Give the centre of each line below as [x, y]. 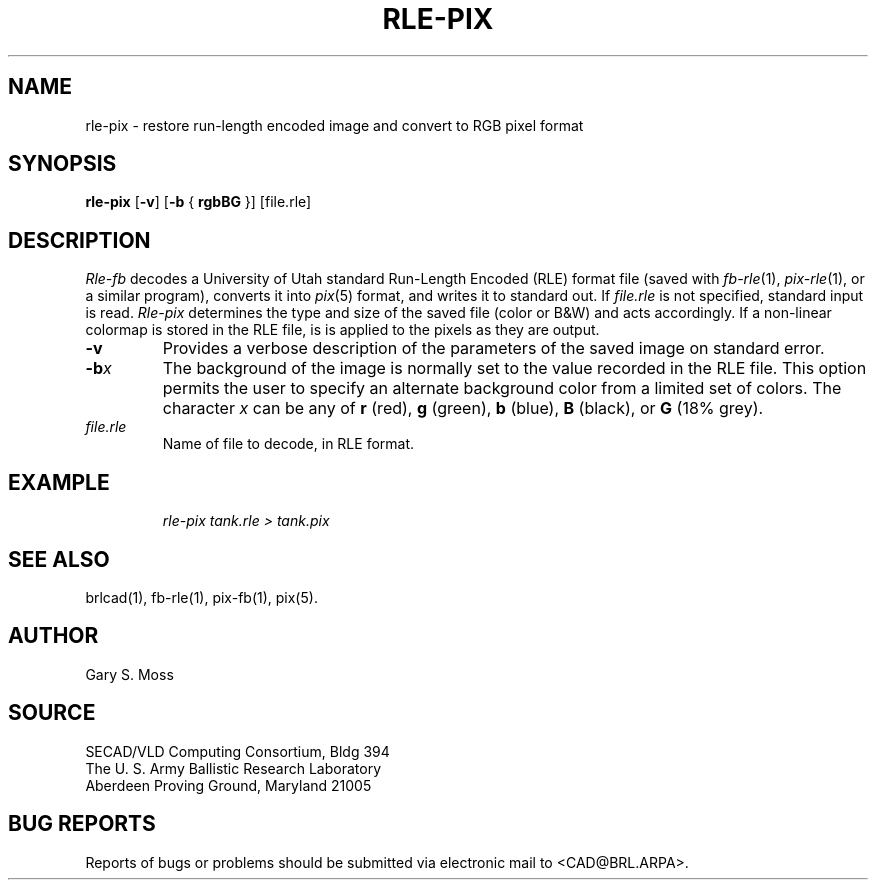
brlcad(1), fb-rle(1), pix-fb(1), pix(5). [201, 597]
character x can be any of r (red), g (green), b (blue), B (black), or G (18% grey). [463, 408]
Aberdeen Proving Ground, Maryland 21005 [228, 785]
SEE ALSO [59, 559]
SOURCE [52, 713]
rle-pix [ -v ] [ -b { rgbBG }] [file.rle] [198, 202]
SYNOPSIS [62, 164]
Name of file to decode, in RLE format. [288, 444]
